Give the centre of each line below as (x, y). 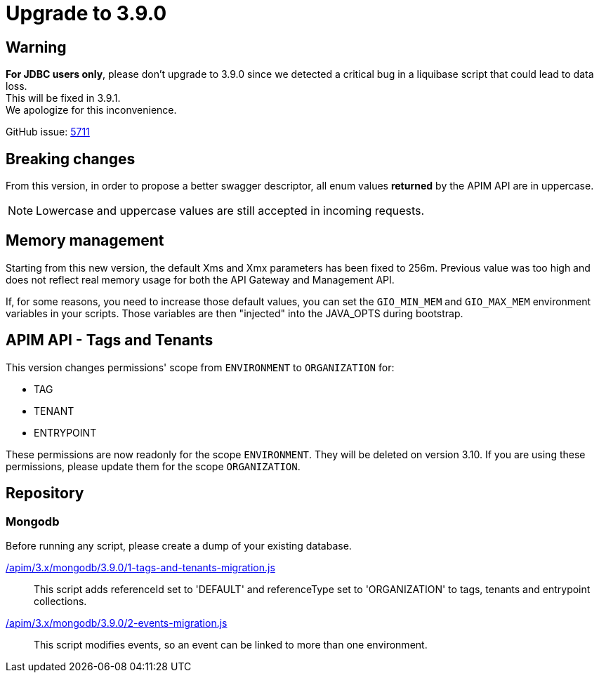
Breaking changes (71, 159)
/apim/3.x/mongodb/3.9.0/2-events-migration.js (117, 623)
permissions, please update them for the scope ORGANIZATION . (153, 466)
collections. (60, 601)
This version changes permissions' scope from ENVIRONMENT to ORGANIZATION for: (200, 367)
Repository (45, 493)
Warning (36, 47)
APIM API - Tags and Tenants (110, 340)
